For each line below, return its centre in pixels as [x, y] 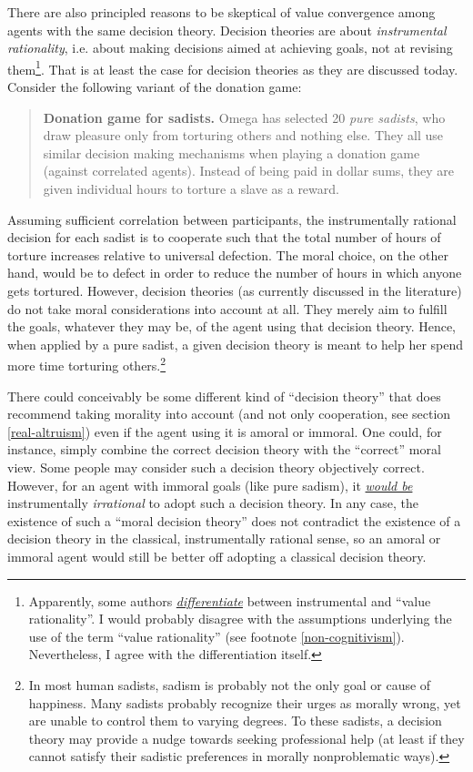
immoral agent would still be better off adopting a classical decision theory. [217, 556]
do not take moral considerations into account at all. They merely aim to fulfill [227, 308]
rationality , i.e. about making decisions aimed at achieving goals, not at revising [230, 48]
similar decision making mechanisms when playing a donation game [231, 152]
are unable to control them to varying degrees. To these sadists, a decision [235, 721]
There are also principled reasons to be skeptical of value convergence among [221, 12]
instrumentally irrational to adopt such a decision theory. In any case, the [213, 503]
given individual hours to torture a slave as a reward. [191, 188]
